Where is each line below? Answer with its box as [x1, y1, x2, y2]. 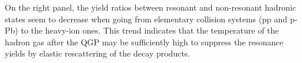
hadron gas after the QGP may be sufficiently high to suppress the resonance [5, 35, 284, 48]
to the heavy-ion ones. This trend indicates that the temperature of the [21, 24, 279, 37]
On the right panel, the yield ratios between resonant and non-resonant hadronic [5, 1, 296, 13]
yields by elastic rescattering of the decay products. [5, 47, 191, 59]
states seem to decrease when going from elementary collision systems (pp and [5, 12, 287, 25]
